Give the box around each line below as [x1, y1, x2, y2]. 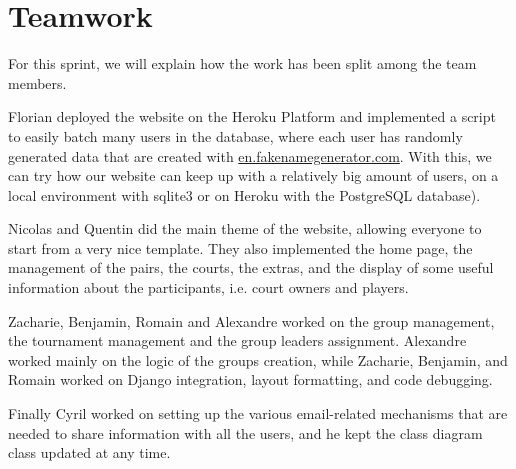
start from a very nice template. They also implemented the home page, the [8, 237, 473, 258]
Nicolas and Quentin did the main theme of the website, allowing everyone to [8, 218, 482, 239]
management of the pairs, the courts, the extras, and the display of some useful [8, 257, 494, 278]
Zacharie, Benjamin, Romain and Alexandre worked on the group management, [8, 310, 495, 331]
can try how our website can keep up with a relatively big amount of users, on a [8, 165, 499, 186]
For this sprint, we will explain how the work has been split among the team [8, 53, 477, 74]
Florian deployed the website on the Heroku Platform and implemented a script [8, 106, 496, 127]
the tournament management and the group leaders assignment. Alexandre [8, 330, 467, 351]
